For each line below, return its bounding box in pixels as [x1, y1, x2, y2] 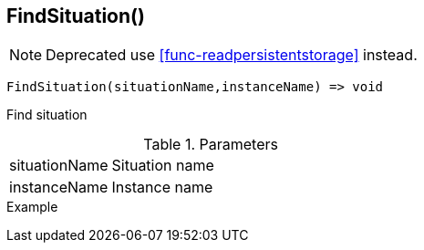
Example [6, 199, 58, 215]
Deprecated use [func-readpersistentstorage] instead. [46, 46, 418, 65]
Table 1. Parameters [143, 135, 278, 154]
